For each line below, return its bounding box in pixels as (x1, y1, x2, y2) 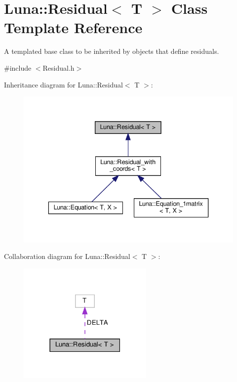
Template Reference (4, 17, 143, 38)
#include (4, 62, 32, 73)
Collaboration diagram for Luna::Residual (4, 251, 130, 261)
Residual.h (42, 62, 75, 73)
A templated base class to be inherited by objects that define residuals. (4, 46, 219, 56)
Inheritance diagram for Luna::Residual (4, 79, 123, 89)
